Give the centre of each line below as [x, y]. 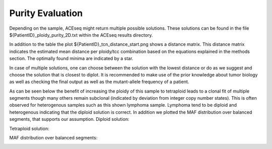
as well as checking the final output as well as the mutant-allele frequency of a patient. [99, 82]
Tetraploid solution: [29, 128]
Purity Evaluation [46, 13]
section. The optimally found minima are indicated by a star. [71, 58]
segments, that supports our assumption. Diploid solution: [69, 119]
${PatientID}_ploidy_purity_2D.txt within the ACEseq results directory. [81, 35]
